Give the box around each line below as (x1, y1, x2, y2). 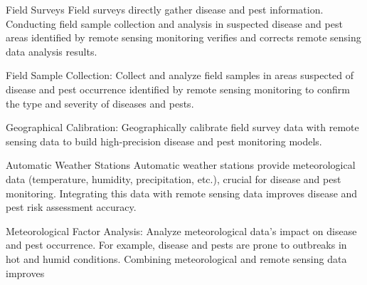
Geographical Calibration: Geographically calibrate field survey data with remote (6, 120, 359, 135)
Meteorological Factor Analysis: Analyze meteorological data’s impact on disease (6, 223, 357, 238)
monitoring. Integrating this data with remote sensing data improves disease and (6, 185, 358, 200)
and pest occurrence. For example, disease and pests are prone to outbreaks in (6, 237, 347, 252)
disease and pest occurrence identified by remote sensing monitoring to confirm (6, 81, 350, 96)
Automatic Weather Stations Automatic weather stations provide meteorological (6, 157, 356, 172)
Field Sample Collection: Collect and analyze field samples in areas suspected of (6, 68, 354, 83)
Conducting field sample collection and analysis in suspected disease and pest (6, 16, 343, 31)
